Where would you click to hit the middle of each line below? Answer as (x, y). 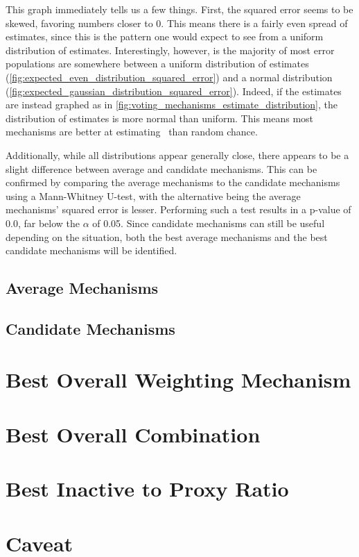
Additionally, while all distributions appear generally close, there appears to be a (177, 155)
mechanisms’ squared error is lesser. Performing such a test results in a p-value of (178, 209)
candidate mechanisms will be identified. (91, 250)
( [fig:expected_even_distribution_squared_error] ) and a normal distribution (169, 77)
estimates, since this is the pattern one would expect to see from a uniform (165, 36)
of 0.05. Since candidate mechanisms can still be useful (209, 223)
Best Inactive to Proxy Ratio (147, 489)
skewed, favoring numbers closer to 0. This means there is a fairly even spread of (177, 23)
